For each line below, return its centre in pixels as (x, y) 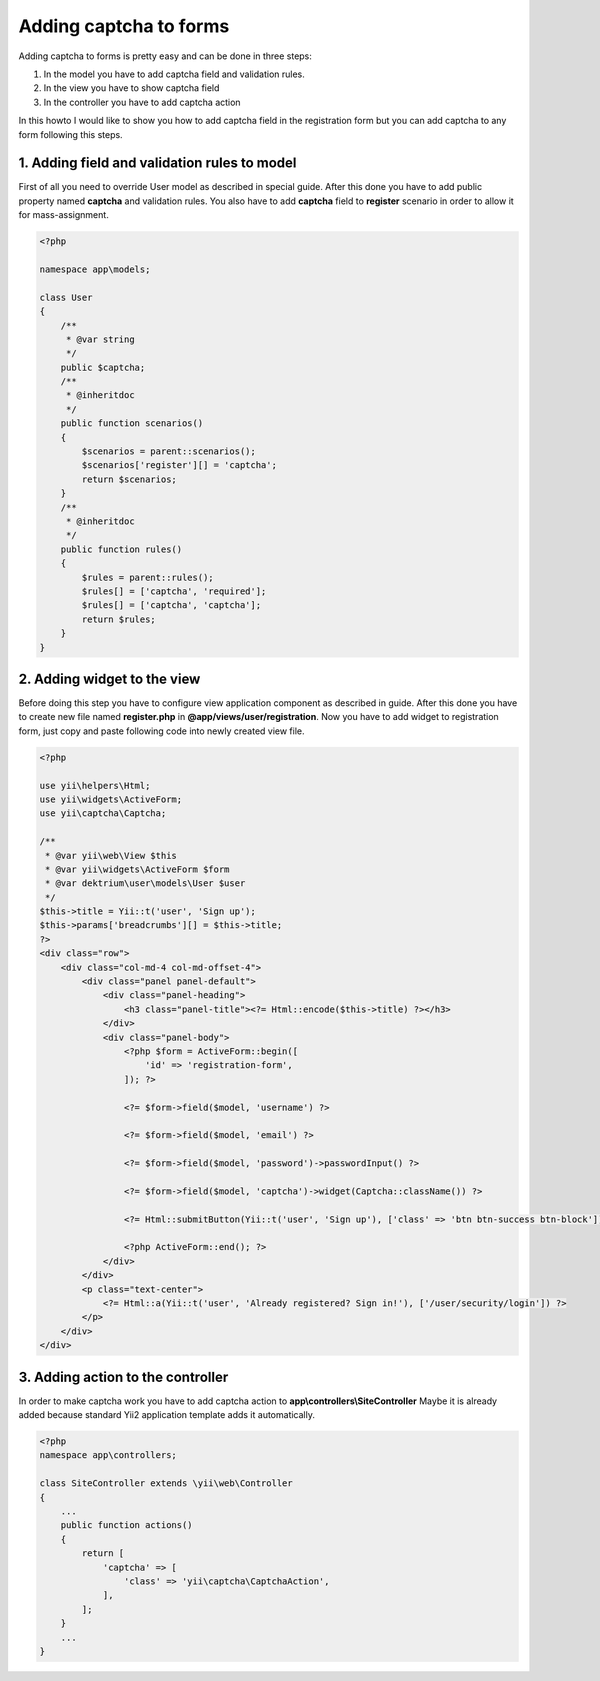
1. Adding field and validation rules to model (157, 163)
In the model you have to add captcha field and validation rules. (174, 74)
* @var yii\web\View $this (111, 855)
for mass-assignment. (63, 215)
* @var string (100, 339)
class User (66, 297)
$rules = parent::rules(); (147, 577)
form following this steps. (71, 134)
